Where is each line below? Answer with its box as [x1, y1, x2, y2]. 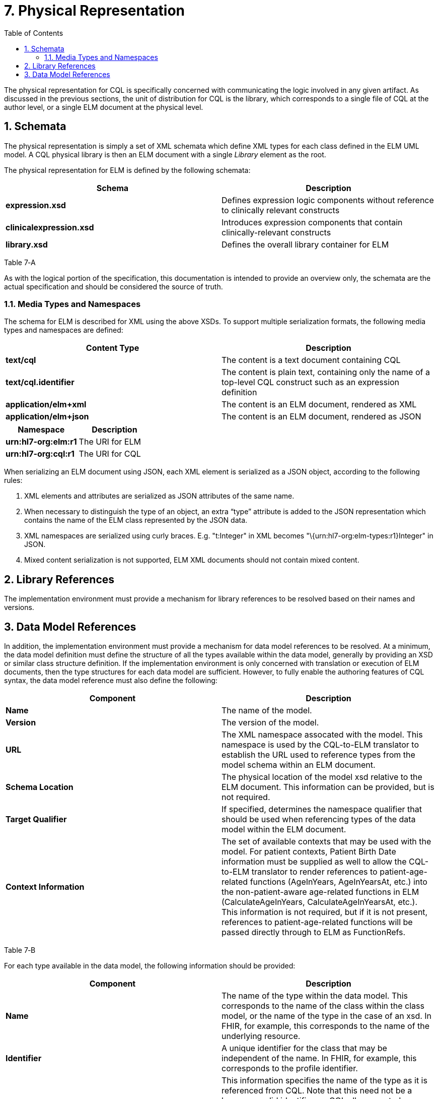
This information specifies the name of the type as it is [222, 1075, 427, 1086]
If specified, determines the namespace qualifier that [222, 804, 422, 815]
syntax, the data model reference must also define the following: [4, 676, 217, 685]
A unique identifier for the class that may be [222, 1043, 387, 1054]
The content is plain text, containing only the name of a [222, 367, 430, 378]
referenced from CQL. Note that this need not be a [222, 1085, 412, 1096]
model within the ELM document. [222, 824, 346, 835]
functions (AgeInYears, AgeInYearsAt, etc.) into [250, 877, 427, 887]
